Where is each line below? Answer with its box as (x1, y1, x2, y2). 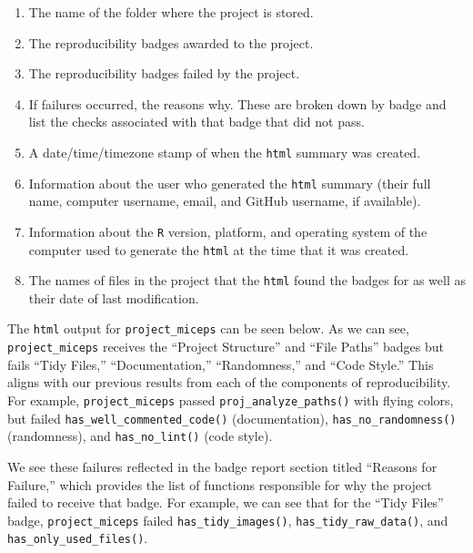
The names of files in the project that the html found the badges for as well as (28, 271, 466, 290)
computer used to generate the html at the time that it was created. (28, 240, 409, 259)
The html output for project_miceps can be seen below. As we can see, (7, 319, 409, 338)
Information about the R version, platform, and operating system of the (28, 221, 428, 241)
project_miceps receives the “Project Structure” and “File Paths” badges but (7, 337, 444, 356)
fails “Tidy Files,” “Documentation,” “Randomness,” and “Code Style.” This (7, 354, 434, 374)
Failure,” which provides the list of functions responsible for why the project (7, 475, 432, 494)
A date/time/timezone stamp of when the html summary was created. (28, 142, 421, 161)
